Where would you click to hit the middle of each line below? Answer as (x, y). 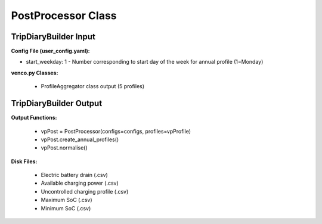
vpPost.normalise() (64, 148)
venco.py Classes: (35, 73)
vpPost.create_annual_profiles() (80, 139)
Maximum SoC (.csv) (66, 200)
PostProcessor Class (64, 15)
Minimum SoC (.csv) (66, 208)
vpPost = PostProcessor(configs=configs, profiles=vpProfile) (116, 131)
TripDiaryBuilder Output (57, 103)
